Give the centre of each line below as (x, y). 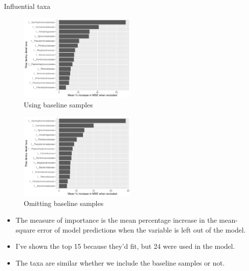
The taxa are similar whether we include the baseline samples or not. (120, 262)
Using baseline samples (58, 105)
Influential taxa (27, 6)
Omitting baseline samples (64, 203)
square (25, 229)
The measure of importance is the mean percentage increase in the (116, 220)
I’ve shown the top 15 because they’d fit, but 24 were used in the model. (125, 246)
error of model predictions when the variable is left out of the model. (141, 229)
